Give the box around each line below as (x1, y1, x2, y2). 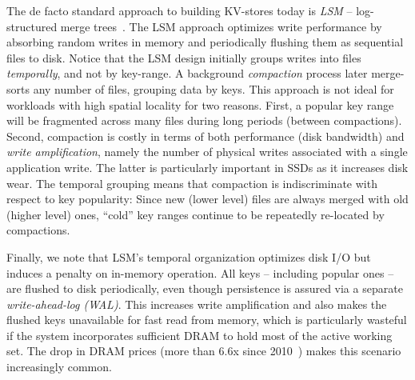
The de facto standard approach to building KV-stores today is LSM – (6, 2, 353, 18)
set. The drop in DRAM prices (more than (6, 342, 215, 359)
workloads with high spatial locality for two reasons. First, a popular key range (6, 96, 394, 113)
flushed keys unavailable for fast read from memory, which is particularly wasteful (6, 311, 407, 328)
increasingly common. (6, 358, 112, 375)
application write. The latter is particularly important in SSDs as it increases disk (6, 158, 409, 175)
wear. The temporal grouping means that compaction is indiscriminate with (6, 174, 377, 191)
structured (6, 18, 58, 34)
